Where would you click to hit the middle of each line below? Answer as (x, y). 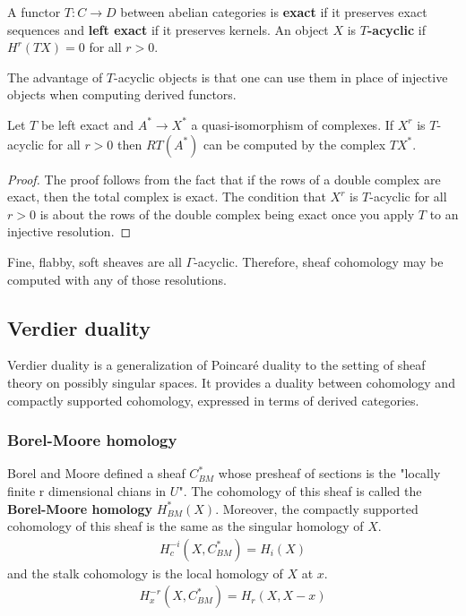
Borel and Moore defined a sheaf (96, 473)
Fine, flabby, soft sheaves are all (95, 261)
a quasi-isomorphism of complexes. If (293, 124)
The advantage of (55, 77)
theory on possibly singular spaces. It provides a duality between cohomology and (231, 382)
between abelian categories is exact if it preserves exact (274, 12)
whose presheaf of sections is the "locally (329, 473)
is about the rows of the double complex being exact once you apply (227, 214)
